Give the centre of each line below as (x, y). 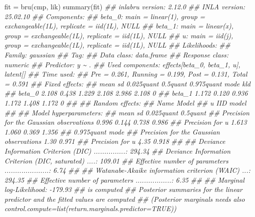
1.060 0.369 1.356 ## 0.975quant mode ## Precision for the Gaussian (112, 131)
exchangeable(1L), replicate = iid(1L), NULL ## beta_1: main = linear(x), (119, 26)
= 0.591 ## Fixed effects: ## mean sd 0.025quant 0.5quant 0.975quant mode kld (127, 83)
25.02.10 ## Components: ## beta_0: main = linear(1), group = (105, 16)
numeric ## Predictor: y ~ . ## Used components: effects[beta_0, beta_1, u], (123, 64)
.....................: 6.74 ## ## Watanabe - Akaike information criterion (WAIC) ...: (127, 170)
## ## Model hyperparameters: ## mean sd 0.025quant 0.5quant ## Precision (127, 112)
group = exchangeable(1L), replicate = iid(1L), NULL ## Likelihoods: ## (117, 45)
